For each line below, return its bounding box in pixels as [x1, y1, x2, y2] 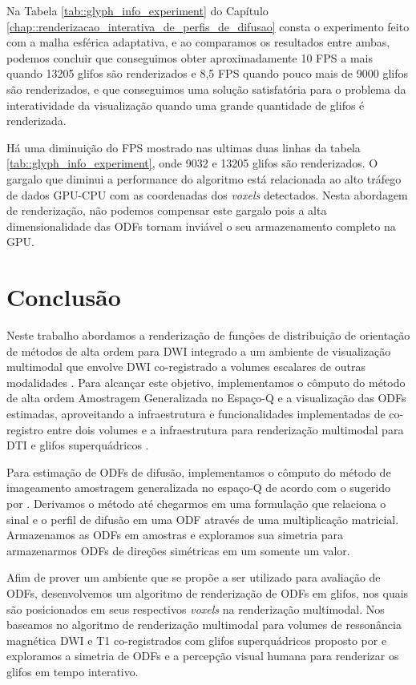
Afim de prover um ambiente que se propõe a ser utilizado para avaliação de [6, 569, 381, 586]
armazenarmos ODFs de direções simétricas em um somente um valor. [6, 542, 350, 558]
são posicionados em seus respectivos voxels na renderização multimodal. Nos [6, 600, 385, 617]
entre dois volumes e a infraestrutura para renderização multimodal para [46, 421, 404, 437]
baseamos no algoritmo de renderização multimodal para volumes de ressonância [6, 616, 402, 633]
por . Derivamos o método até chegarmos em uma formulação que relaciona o [6, 494, 386, 511]
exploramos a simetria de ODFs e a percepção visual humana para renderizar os [6, 647, 399, 664]
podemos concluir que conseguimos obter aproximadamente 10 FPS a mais [6, 49, 373, 66]
